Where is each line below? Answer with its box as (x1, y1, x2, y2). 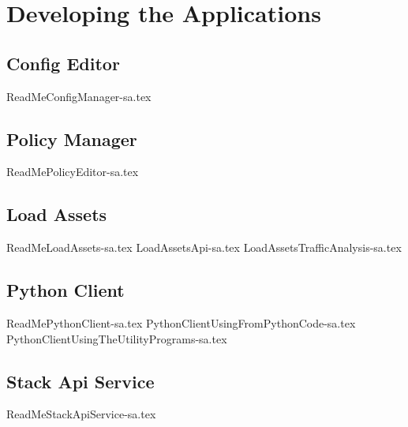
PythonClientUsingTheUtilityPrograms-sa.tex (6, 330, 227, 346)
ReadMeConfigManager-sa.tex (6, 88, 152, 104)
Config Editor (6, 51, 120, 75)
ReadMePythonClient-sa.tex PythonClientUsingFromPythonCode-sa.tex (6, 314, 356, 331)
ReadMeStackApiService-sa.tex (6, 406, 156, 422)
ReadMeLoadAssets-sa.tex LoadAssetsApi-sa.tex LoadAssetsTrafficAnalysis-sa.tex (6, 239, 402, 256)
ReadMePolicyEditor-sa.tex (6, 163, 139, 180)
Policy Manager (6, 126, 137, 151)
